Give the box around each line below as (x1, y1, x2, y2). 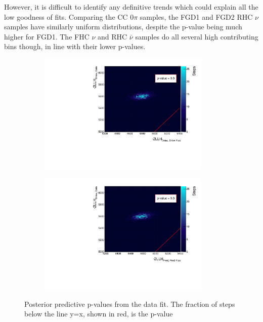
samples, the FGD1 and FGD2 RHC (140, 11, 253, 22)
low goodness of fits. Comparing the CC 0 (4, 11, 134, 22)
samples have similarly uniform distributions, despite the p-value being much (4, 21, 242, 32)
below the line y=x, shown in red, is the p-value (24, 308, 173, 319)
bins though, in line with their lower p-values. (4, 41, 146, 52)
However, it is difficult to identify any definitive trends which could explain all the (4, 2, 258, 12)
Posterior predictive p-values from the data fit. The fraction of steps (24, 298, 235, 309)
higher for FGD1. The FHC (4, 31, 90, 42)
